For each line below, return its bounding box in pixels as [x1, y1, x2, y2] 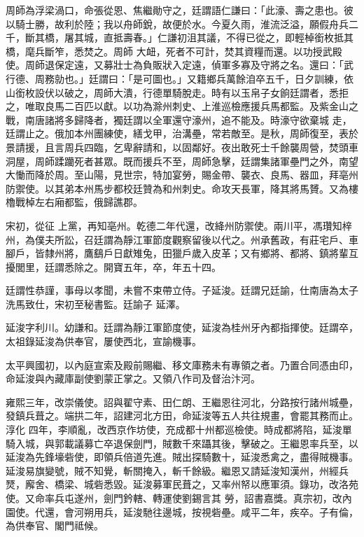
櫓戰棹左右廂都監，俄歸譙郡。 [6, 195, 143, 209]
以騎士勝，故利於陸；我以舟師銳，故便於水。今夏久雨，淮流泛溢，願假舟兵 [6, 16, 349, 31]
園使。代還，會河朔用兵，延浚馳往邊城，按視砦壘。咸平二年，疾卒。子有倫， [6, 504, 358, 519]
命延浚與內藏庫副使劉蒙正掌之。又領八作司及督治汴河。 [6, 371, 260, 386]
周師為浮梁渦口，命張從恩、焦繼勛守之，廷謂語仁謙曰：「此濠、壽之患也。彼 [6, 3, 353, 17]
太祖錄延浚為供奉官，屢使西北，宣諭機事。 [6, 334, 202, 349]
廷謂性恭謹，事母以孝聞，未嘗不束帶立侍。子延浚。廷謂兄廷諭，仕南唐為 [6, 283, 339, 298]
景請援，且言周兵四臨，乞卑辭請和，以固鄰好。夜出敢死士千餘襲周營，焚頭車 [6, 139, 358, 154]
